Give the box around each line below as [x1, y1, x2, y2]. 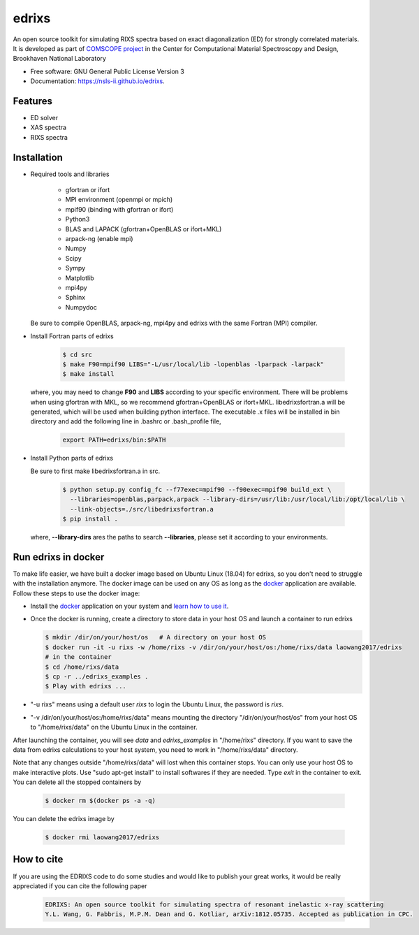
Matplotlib [65, 273, 94, 282]
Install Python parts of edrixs [30, 454, 114, 463]
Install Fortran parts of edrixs [30, 332, 115, 340]
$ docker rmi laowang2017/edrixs [45, 834, 160, 841]
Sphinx [65, 293, 86, 302]
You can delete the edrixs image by [13, 815, 115, 823]
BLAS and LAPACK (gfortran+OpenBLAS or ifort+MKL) [65, 224, 222, 233]
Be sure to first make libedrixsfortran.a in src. [30, 467, 161, 475]
